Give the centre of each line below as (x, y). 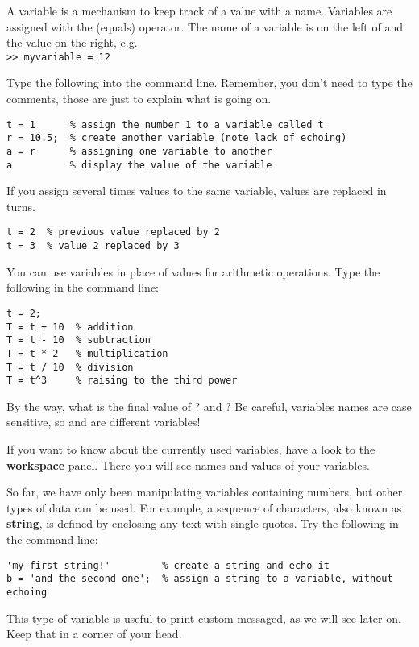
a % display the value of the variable (139, 165)
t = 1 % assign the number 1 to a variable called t (165, 124)
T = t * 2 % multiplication (87, 353)
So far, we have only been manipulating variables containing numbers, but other (205, 492)
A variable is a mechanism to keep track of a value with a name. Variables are (199, 10)
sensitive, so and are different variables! (104, 422)
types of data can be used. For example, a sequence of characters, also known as (204, 507)
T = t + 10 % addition (70, 327)
